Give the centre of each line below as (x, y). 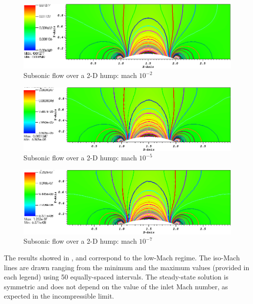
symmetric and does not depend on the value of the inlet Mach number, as (116, 286)
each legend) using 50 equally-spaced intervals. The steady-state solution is (116, 277)
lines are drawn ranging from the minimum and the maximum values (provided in (127, 267)
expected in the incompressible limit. (59, 296)
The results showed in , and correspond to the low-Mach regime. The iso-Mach (122, 257)
